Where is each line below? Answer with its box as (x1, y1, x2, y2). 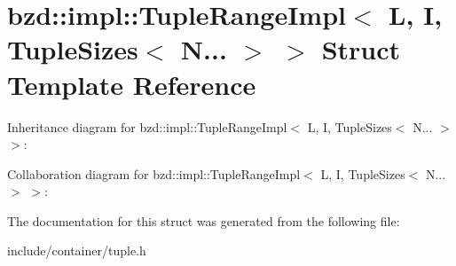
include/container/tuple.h (7, 241, 146, 260)
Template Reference (7, 66, 256, 102)
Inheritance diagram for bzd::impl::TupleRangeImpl (7, 117, 287, 136)
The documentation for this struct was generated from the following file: (7, 211, 400, 230)
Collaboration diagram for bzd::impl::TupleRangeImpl (7, 164, 301, 183)
